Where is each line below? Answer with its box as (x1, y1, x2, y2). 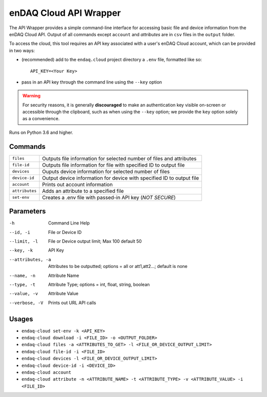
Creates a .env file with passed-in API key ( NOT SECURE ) (42, 194, 176, 201)
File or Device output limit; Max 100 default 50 (48, 238, 142, 244)
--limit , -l (9, 239, 38, 244)
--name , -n (9, 272, 36, 278)
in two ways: (9, 47, 35, 53)
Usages (9, 314, 33, 323)
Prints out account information (42, 181, 113, 188)
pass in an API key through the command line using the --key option (21, 79, 162, 85)
